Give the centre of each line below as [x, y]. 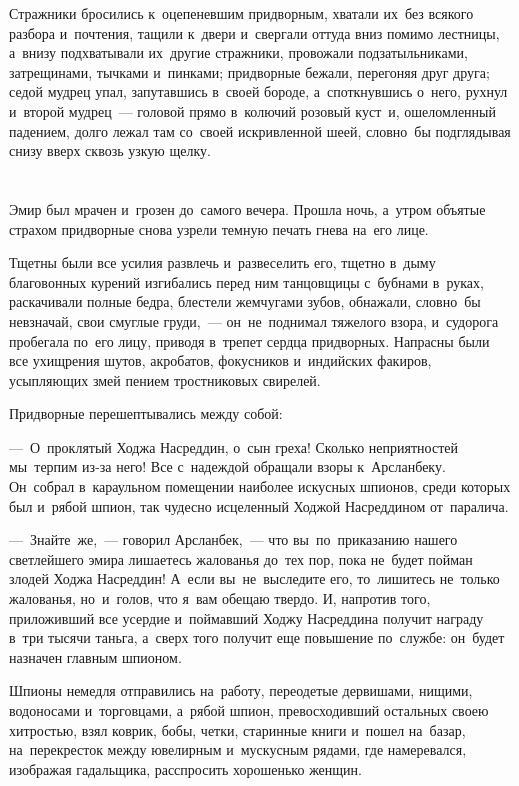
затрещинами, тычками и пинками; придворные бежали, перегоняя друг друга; [249, 71]
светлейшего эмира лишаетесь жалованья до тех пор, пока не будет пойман [241, 558]
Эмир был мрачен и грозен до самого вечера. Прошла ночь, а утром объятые [247, 208]
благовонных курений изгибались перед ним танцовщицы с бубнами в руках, [246, 281]
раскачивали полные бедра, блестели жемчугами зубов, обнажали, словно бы [245, 301]
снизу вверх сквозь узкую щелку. [110, 150]
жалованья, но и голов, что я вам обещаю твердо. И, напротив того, [220, 598]
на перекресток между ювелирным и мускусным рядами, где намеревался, [238, 749]
